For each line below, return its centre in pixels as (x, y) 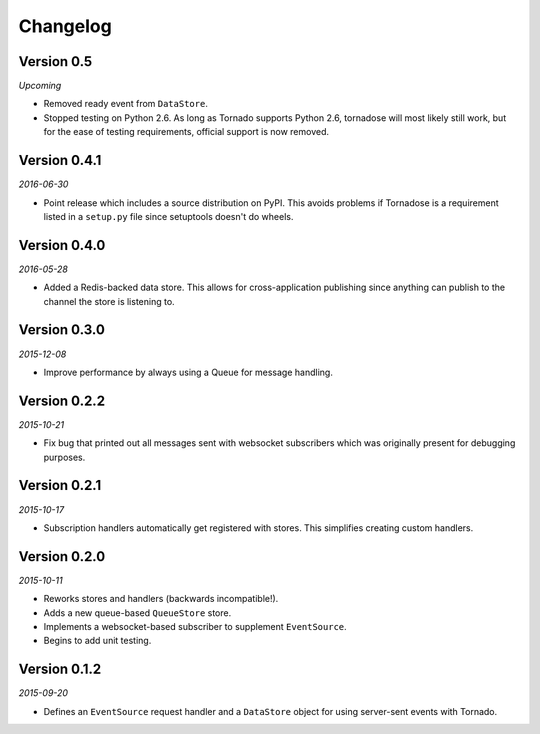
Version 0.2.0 (62, 556)
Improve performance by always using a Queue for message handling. (188, 372)
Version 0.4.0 (62, 245)
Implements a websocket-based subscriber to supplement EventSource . (195, 626)
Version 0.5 (55, 61)
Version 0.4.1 (60, 160)
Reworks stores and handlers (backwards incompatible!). (161, 599)
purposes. (64, 457)
